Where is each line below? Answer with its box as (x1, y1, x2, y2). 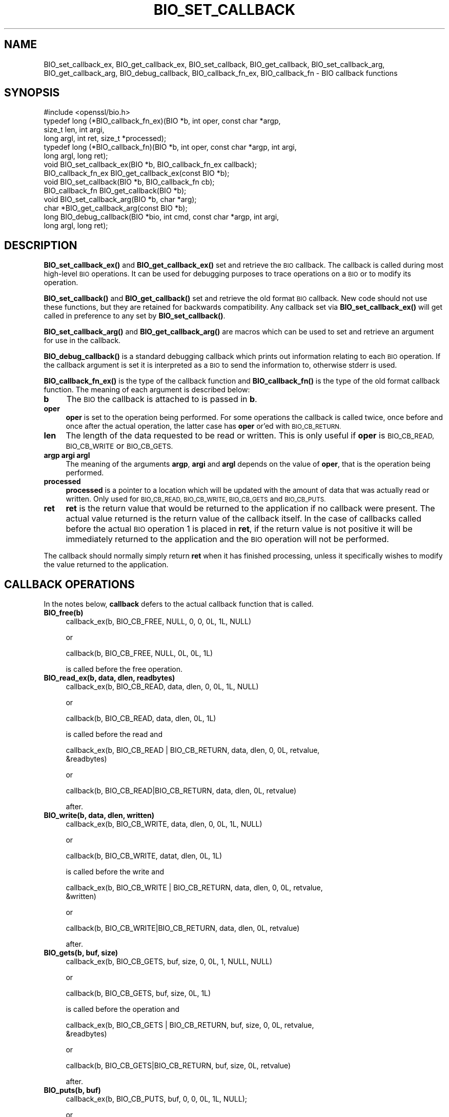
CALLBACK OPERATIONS (4, 577, 135, 591)
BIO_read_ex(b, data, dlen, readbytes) (44, 673, 175, 683)
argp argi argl (44, 451, 90, 460)
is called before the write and (66, 867, 165, 876)
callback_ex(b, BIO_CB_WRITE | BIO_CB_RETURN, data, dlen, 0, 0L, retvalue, (66, 883, 323, 892)
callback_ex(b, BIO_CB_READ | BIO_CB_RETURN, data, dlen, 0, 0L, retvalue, (66, 746, 320, 755)
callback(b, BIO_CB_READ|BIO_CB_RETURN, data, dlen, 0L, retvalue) (66, 786, 297, 795)
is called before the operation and (66, 1005, 180, 1014)
